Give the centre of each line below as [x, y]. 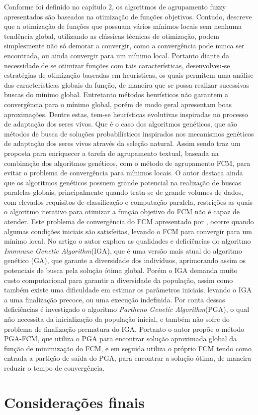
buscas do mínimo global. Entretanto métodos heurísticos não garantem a [116, 94]
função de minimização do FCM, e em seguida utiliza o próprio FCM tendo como [128, 348]
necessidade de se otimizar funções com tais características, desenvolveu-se [117, 65]
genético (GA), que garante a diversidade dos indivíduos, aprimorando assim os [125, 260]
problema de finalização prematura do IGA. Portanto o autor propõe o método [124, 329]
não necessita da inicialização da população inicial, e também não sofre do [117, 319]
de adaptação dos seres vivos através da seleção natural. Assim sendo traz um [122, 143]
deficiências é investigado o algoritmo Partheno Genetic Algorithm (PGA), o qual [127, 309]
